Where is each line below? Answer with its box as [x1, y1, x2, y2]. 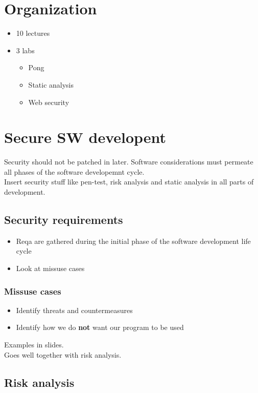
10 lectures [16, 28, 50, 38]
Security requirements [4, 211, 123, 227]
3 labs [16, 45, 35, 55]
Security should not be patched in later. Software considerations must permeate [4, 156, 253, 167]
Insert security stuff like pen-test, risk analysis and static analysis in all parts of [4, 176, 254, 187]
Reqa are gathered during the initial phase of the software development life [16, 235, 251, 246]
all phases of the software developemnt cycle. [4, 166, 145, 177]
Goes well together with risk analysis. [4, 349, 122, 360]
